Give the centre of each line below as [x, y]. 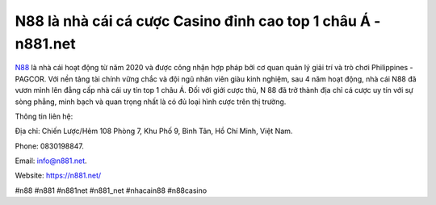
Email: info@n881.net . [51, 161]
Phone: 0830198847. [49, 146]
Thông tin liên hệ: [44, 116]
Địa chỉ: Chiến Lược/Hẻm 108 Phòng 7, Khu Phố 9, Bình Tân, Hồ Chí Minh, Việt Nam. [154, 131]
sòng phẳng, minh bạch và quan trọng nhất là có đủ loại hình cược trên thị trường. [151, 102]
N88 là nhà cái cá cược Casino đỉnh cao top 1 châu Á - [198, 21]
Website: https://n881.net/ [58, 176]
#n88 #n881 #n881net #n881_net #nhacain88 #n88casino [111, 190]
